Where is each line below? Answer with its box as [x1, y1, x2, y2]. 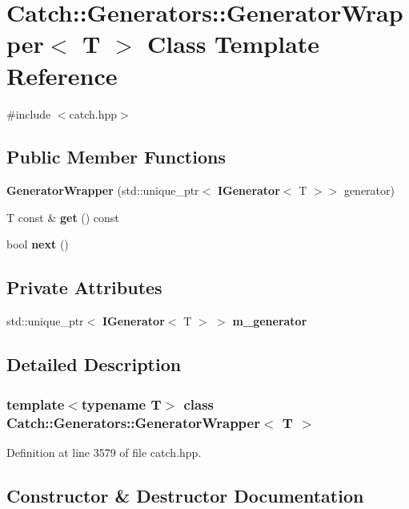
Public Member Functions [6, 144, 226, 169]
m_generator [232, 313, 307, 329]
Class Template [147, 27, 320, 60]
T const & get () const [6, 208, 119, 225]
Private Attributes [6, 275, 162, 300]
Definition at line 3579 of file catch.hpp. [6, 443, 202, 460]
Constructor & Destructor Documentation [6, 483, 364, 507]
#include [6, 105, 51, 122]
